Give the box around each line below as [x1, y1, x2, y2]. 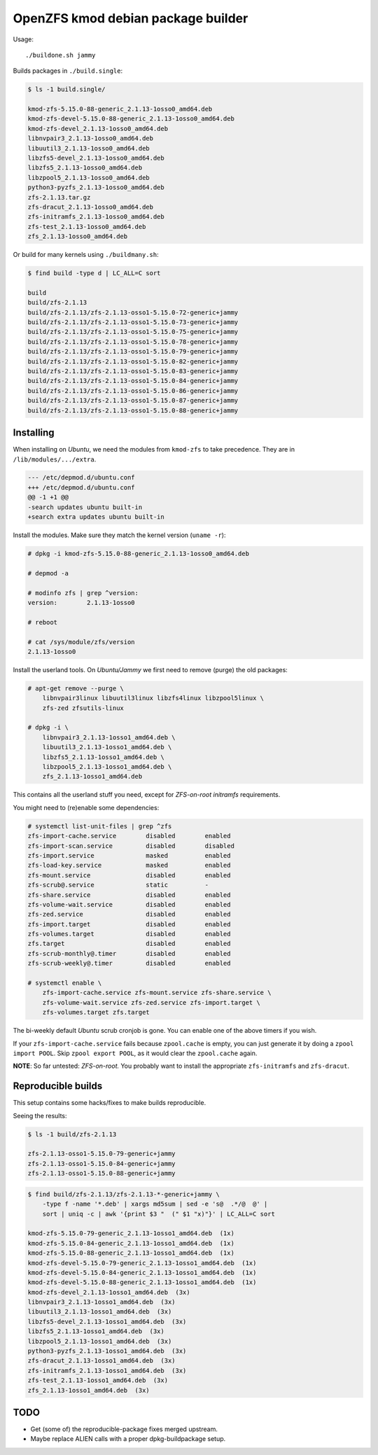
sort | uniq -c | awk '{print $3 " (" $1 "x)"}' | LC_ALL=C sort [42, 1210, 276, 1218]
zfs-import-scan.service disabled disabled [27, 842, 234, 850]
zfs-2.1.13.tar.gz [27, 193, 91, 201]
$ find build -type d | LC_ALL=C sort [27, 270, 161, 277]
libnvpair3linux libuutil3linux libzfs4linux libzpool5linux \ [42, 694, 265, 702]
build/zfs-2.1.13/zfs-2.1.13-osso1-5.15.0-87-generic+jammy [27, 396, 239, 405]
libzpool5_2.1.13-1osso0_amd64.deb [27, 174, 150, 181]
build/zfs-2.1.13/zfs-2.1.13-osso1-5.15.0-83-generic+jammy [27, 368, 239, 375]
